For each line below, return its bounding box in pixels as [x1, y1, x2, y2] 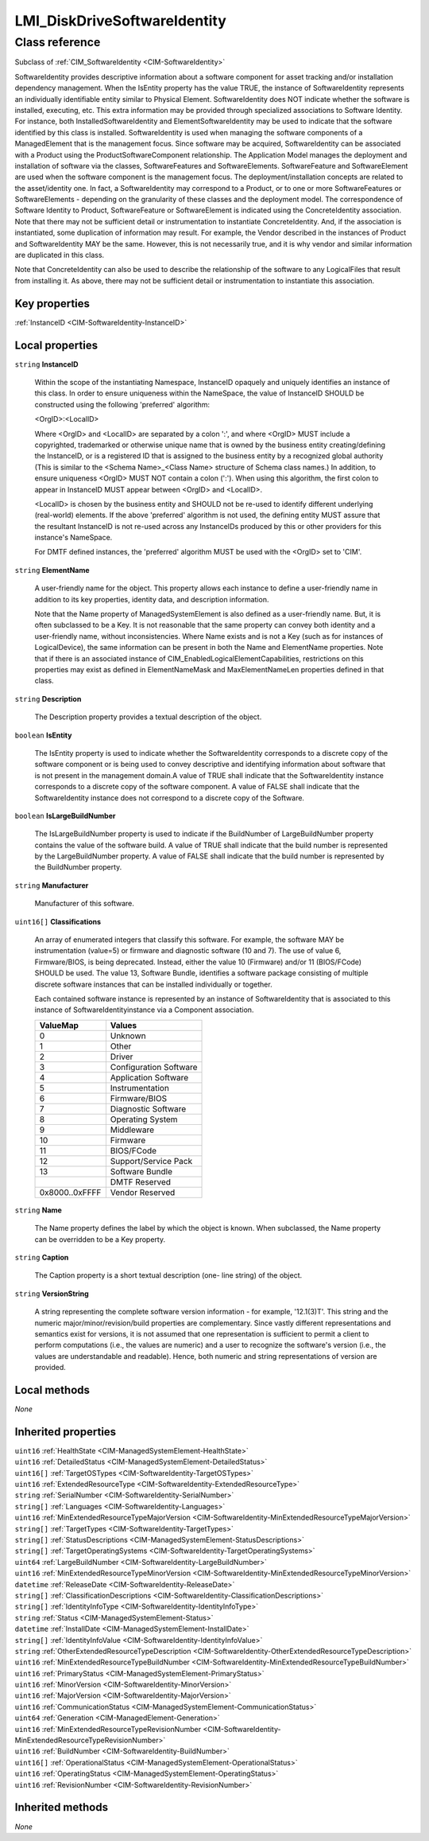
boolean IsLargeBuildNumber [14, 811, 116, 820]
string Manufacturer [14, 880, 89, 890]
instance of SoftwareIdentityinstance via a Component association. [34, 1005, 254, 1014]
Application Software [110, 1072, 189, 1083]
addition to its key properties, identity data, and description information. [34, 594, 269, 604]
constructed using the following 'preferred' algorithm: [34, 399, 211, 409]
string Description [14, 694, 82, 703]
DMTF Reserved [110, 1176, 171, 1187]
